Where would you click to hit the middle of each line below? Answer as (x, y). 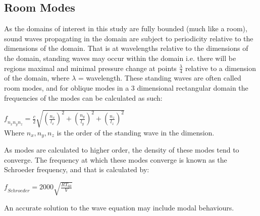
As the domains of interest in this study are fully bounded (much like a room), (126, 28)
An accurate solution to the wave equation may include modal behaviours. (119, 207)
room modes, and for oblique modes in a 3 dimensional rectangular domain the (126, 88)
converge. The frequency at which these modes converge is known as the (116, 159)
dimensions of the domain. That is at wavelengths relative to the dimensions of (126, 48)
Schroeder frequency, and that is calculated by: (77, 169)
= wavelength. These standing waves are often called (160, 78)
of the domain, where (37, 78)
